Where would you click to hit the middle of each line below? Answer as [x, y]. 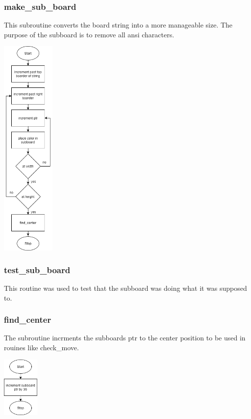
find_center [28, 320]
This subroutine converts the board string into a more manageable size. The [118, 25]
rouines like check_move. [41, 347]
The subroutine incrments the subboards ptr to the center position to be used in [125, 338]
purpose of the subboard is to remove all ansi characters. [89, 34]
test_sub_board [37, 269]
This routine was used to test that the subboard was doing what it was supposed [125, 288]
